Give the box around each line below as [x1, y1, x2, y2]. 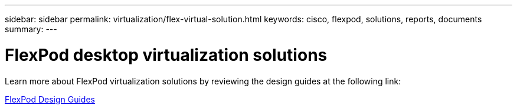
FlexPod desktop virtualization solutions [5, 45, 328, 65]
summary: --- [5, 24, 57, 34]
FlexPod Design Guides [5, 94, 95, 104]
